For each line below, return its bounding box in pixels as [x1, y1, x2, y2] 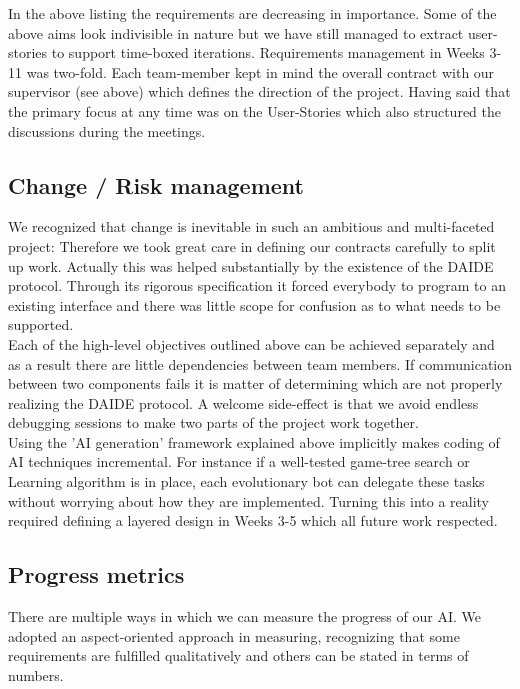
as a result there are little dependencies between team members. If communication [8, 353, 512, 374]
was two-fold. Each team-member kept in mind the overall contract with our [26, 61, 495, 82]
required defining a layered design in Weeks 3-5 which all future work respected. [8, 510, 498, 531]
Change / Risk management [8, 169, 304, 200]
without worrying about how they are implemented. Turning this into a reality [8, 490, 489, 511]
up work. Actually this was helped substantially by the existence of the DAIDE [8, 255, 494, 276]
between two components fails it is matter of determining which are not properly [8, 373, 503, 394]
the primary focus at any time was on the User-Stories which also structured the [8, 100, 501, 121]
